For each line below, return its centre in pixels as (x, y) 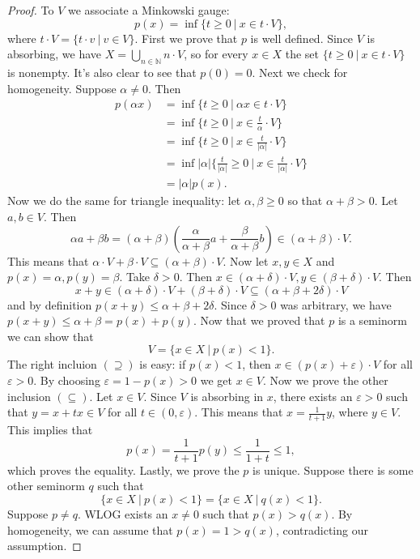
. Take (135, 277)
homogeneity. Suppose (62, 88)
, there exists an (313, 396)
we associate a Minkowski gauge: (149, 10)
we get (216, 380)
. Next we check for (300, 72)
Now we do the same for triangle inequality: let (124, 201)
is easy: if (163, 364)
